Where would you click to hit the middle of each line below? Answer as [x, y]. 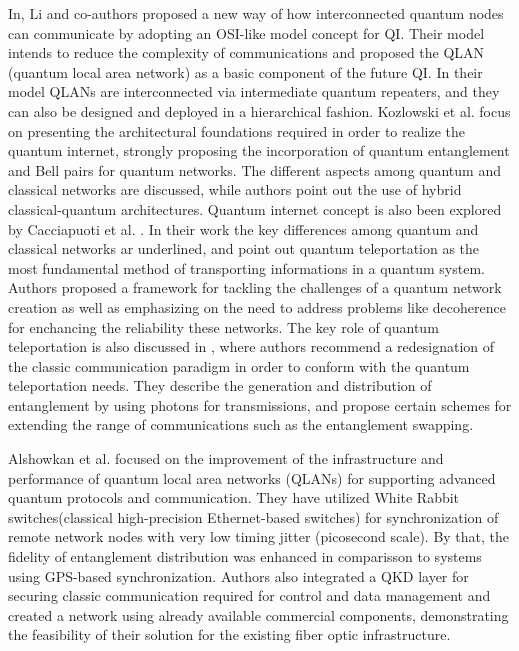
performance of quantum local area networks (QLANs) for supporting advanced [252, 477]
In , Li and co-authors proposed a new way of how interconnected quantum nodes [256, 13]
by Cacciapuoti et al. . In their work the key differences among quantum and [243, 228]
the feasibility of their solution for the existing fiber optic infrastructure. [229, 634]
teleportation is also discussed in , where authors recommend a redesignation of [251, 346]
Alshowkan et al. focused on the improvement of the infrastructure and [226, 458]
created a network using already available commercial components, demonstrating [258, 614]
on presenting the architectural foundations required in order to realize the [237, 130]
